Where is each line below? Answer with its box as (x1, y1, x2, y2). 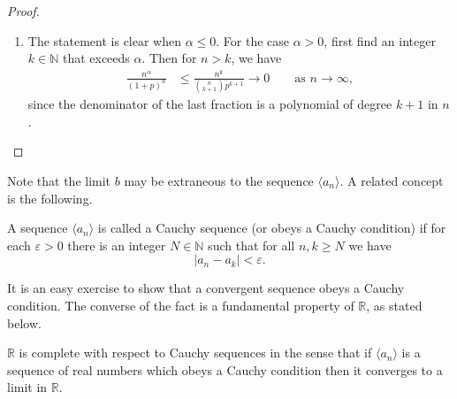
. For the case (216, 31, 290, 50)
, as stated (366, 295, 423, 314)
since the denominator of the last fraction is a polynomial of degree (27, 95, 392, 113)
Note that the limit (7, 171, 111, 189)
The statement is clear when (27, 31, 182, 50)
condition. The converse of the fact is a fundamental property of (7, 295, 354, 314)
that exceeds (62, 49, 130, 67)
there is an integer (67, 235, 166, 254)
